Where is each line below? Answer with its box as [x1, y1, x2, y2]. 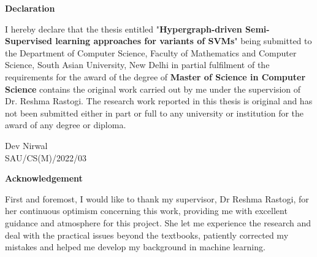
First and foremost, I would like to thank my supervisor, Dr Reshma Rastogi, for [5, 192, 309, 205]
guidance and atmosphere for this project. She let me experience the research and [5, 216, 311, 229]
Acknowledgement [5, 172, 83, 185]
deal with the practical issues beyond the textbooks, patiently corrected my [5, 228, 289, 241]
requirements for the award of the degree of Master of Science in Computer [5, 70, 306, 83]
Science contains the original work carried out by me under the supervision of [5, 82, 301, 95]
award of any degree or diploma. [5, 118, 126, 131]
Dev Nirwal [5, 139, 48, 152]
